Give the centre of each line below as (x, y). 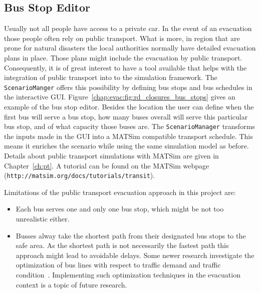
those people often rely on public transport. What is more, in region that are (122, 38)
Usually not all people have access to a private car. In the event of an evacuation (128, 28)
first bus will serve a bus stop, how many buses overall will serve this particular (126, 116)
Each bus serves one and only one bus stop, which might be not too (120, 209)
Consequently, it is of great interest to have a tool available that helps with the (125, 67)
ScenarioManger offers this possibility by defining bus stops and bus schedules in (128, 87)
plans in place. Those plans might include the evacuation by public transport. (123, 57)
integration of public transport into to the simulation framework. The (111, 77)
